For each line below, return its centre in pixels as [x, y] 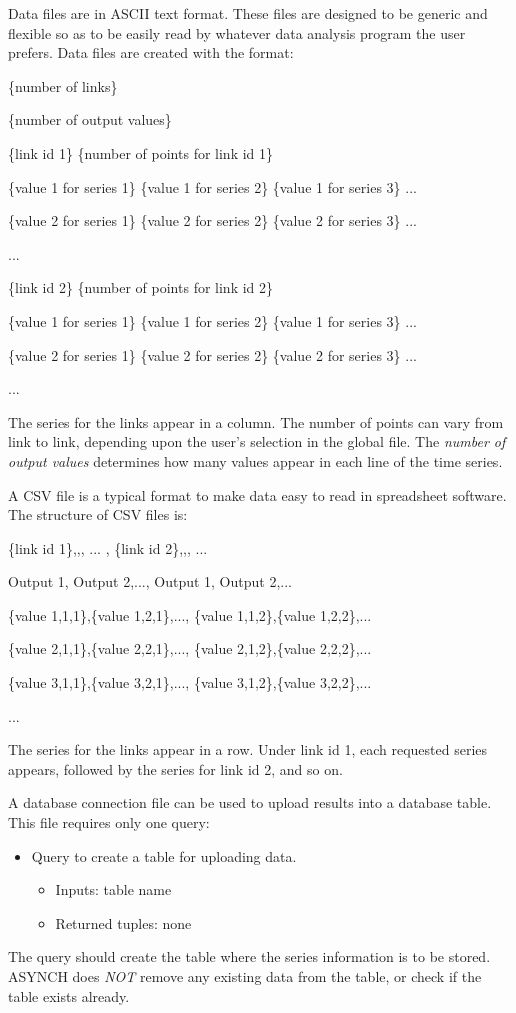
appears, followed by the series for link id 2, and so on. [175, 768]
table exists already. [69, 995]
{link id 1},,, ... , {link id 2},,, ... [108, 547]
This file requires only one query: [109, 822]
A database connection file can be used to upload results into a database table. [250, 802]
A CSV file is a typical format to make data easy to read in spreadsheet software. [257, 494]
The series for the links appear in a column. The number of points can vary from [256, 421]
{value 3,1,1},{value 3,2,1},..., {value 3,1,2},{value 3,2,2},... [190, 682]
